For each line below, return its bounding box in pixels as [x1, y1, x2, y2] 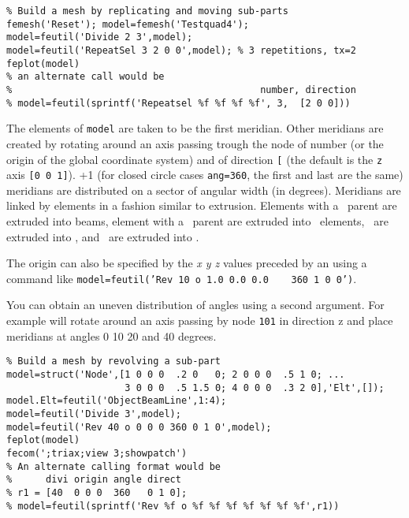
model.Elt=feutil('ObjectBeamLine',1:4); [6, 395, 227, 407]
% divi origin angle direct [6, 474, 181, 486]
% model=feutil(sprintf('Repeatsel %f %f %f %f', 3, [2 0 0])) [6, 97, 351, 109]
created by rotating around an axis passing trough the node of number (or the [6, 135, 384, 151]
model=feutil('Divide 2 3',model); [6, 32, 193, 43]
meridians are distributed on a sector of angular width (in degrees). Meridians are [6, 181, 401, 198]
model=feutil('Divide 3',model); [6, 408, 181, 419]
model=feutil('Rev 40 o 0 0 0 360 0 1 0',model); [6, 421, 272, 433]
